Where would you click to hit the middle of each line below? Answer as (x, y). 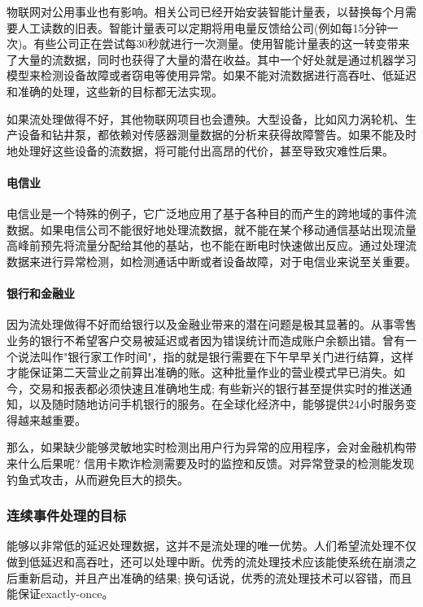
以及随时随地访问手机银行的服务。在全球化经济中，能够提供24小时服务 (217, 404)
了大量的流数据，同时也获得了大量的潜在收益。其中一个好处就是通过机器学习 (211, 59)
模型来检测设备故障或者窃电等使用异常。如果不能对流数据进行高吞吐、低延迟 (211, 75)
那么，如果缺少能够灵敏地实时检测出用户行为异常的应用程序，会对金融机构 (206, 447)
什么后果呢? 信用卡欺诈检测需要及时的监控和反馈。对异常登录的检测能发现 (216, 463)
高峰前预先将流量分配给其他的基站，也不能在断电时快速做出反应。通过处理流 (211, 245)
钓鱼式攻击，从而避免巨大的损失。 (98, 479)
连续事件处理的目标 (67, 515)
